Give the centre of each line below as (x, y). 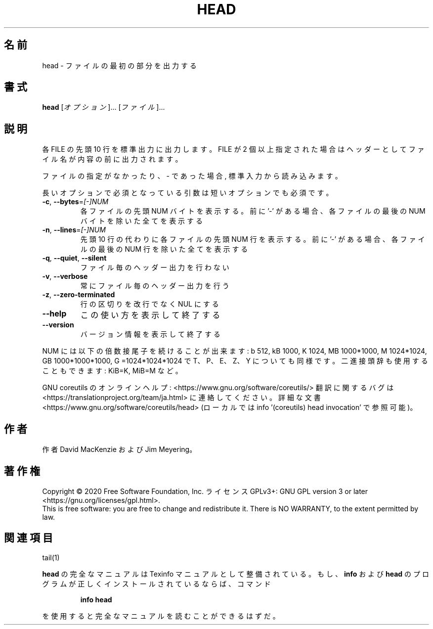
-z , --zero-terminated (79, 295)
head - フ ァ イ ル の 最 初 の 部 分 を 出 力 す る (119, 65)
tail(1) (51, 557)
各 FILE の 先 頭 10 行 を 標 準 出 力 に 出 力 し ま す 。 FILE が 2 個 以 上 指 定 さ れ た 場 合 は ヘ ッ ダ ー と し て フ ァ (233, 149)
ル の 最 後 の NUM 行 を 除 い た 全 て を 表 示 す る (164, 249)
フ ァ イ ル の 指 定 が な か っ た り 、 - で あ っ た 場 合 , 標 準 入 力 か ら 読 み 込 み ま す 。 (192, 176)
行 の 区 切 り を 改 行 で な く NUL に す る (150, 304)
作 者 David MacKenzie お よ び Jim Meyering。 (119, 449)
